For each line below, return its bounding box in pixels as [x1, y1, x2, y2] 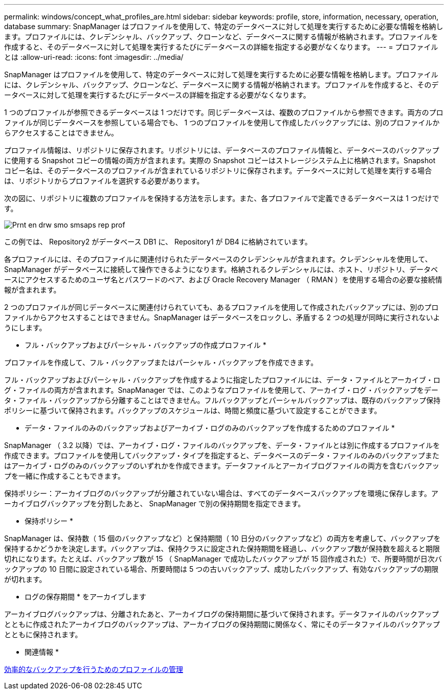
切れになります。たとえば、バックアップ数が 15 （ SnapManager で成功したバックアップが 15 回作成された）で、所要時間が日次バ [4, 554, 442, 563]
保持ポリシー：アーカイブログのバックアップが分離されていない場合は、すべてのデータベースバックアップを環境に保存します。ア [4, 489, 439, 498]
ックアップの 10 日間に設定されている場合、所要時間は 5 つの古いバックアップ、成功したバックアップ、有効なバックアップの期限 [4, 565, 439, 573]
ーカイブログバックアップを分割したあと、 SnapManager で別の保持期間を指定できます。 [4, 499, 305, 508]
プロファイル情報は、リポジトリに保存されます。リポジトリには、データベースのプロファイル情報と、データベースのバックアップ [4, 146, 439, 154]
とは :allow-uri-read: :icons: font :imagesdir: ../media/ [4, 53, 184, 61]
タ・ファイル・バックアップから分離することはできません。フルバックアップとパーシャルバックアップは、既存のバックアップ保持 [4, 396, 441, 405]
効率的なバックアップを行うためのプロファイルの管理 [4, 665, 183, 674]
